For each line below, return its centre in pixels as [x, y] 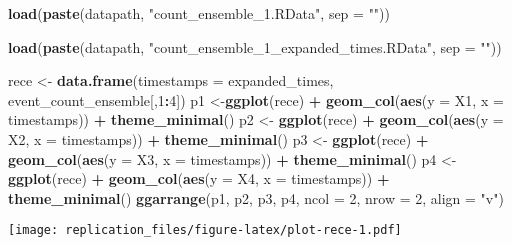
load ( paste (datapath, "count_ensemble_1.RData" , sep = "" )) [199, 13]
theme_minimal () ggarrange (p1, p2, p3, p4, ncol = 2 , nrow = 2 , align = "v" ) [256, 197]
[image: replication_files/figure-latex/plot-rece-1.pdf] [205, 230]
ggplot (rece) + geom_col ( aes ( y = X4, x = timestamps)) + [199, 178]
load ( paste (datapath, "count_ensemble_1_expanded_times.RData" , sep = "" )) [255, 46]
